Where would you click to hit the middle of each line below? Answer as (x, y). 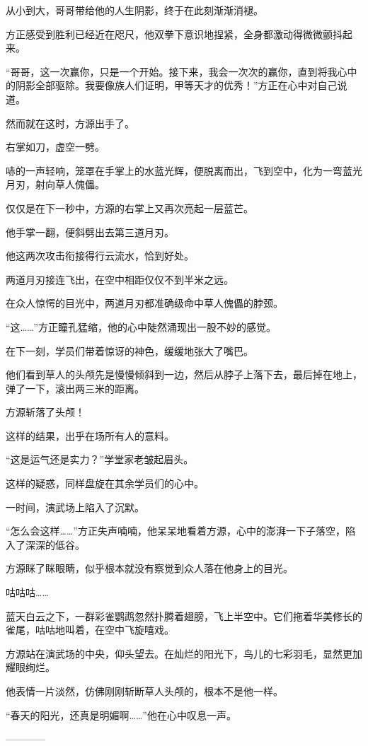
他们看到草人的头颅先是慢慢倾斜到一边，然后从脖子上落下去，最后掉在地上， (184, 374)
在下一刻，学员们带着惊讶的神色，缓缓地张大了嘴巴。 (130, 350)
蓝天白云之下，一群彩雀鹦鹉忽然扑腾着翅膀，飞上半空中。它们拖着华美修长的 (184, 616)
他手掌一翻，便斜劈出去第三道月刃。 (90, 232)
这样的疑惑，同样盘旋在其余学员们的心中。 (105, 483)
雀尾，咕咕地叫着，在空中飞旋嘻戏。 (90, 630)
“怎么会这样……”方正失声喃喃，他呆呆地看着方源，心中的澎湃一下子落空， (176, 531)
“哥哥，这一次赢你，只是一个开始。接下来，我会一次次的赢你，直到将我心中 (182, 71)
